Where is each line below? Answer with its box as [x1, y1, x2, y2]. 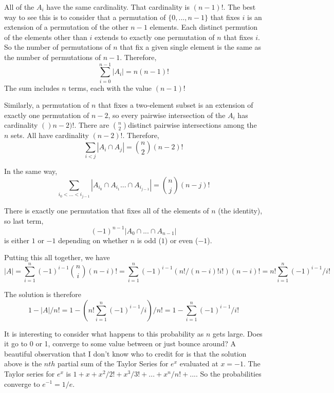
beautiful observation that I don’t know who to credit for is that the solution [4, 348, 247, 359]
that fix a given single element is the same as [120, 42, 261, 52]
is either [4, 234, 30, 245]
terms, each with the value [68, 82, 152, 93]
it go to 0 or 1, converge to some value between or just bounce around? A [4, 338, 236, 349]
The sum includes [4, 82, 60, 93]
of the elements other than [4, 31, 87, 42]
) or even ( [164, 234, 198, 245]
